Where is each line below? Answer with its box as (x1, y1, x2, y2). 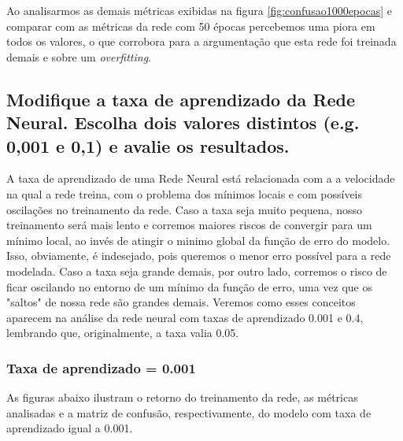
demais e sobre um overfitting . (6, 48, 152, 65)
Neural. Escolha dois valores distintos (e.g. (6, 110, 360, 135)
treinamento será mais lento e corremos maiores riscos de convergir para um (6, 217, 372, 233)
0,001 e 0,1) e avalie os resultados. (6, 133, 290, 157)
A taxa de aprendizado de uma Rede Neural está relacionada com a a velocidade (6, 170, 395, 187)
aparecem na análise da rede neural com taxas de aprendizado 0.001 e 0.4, (6, 309, 364, 325)
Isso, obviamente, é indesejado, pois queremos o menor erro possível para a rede (6, 247, 391, 264)
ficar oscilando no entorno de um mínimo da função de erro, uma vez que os (6, 278, 373, 295)
